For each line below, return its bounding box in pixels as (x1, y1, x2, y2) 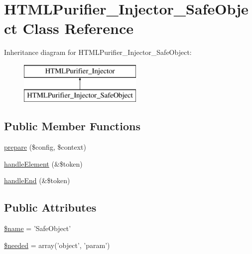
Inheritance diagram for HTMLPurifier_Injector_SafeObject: (4, 47, 192, 57)
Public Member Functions (4, 118, 140, 134)
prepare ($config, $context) (4, 142, 86, 152)
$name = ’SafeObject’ (4, 223, 71, 234)
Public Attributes (4, 200, 97, 215)
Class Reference (22, 18, 134, 38)
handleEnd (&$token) (4, 175, 70, 186)
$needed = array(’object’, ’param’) (4, 240, 110, 250)
